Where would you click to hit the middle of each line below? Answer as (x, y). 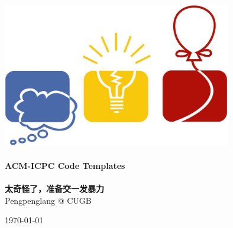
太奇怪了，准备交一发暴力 (54, 189)
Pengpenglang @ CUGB (48, 200)
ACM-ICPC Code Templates (65, 166)
